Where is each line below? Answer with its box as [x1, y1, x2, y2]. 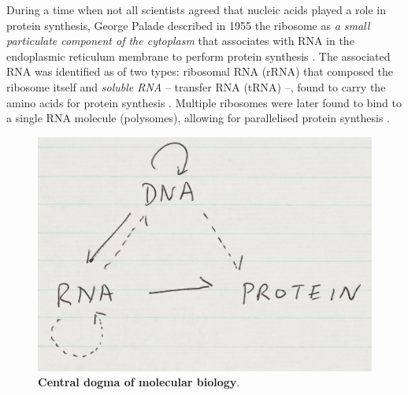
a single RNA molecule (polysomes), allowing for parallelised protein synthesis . [6, 110, 390, 126]
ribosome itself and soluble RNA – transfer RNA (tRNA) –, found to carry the [6, 78, 386, 95]
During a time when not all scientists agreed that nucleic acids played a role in [6, 2, 387, 17]
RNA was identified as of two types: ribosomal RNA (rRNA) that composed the [6, 63, 394, 80]
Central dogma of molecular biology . [38, 374, 240, 390]
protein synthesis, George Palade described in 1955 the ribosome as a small [6, 17, 370, 33]
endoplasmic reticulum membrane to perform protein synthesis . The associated [6, 47, 391, 64]
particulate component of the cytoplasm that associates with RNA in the [6, 32, 354, 49]
